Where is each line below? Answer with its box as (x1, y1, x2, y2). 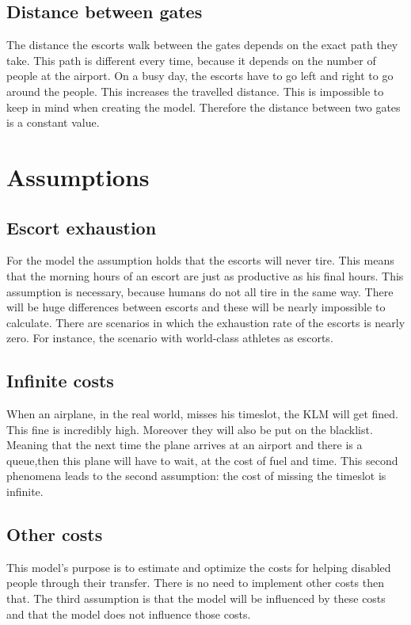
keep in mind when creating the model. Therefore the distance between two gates (6, 98, 401, 115)
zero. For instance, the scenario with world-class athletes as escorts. (6, 330, 333, 346)
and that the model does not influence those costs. (6, 605, 251, 622)
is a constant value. (6, 114, 100, 131)
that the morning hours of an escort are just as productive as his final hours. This (6, 267, 404, 284)
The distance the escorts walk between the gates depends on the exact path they (6, 36, 398, 53)
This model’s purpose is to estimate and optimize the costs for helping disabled (6, 558, 391, 575)
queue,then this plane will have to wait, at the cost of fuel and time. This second (6, 452, 398, 468)
